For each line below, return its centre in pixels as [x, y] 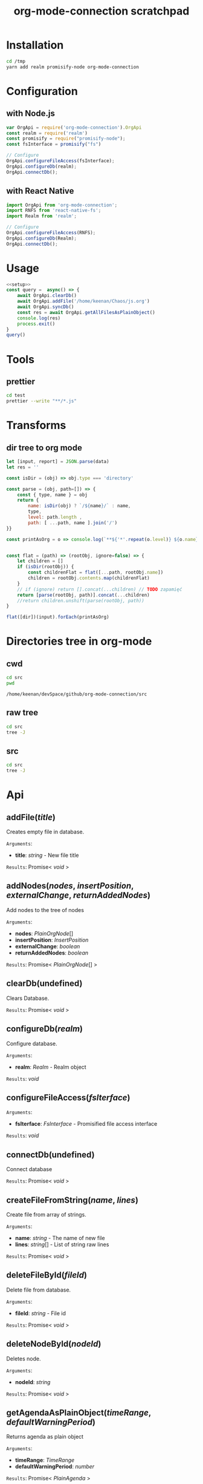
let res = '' [23, 467]
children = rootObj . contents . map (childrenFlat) [89, 578]
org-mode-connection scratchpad [101, 11]
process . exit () [36, 324]
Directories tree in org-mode [79, 641]
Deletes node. [24, 1358]
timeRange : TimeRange [45, 1460]
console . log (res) [39, 318]
